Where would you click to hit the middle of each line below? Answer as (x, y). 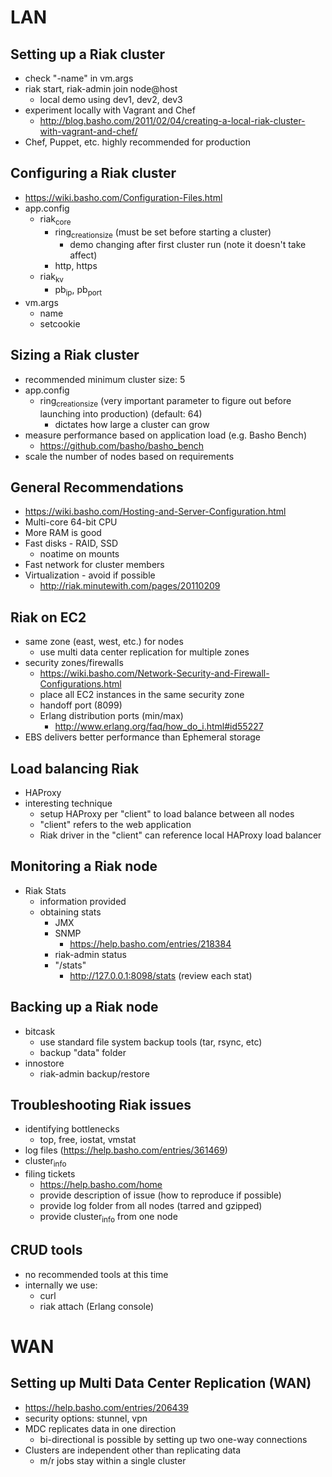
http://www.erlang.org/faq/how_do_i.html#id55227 (159, 727)
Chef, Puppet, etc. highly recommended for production (137, 142)
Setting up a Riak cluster (88, 54)
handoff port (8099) (81, 705)
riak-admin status (90, 954)
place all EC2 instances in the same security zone (142, 695)
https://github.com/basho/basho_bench (121, 445)
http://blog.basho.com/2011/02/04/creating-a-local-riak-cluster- (172, 120)
